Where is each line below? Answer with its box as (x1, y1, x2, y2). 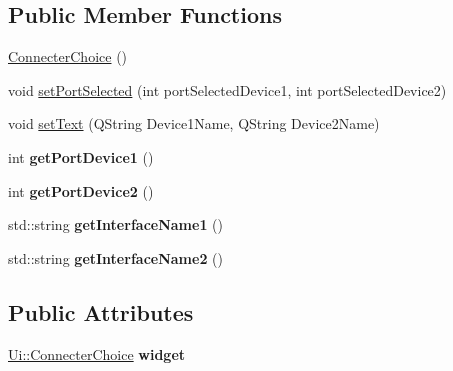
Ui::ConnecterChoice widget (8, 343, 186, 364)
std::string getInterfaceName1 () (8, 214, 223, 235)
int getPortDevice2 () (8, 180, 154, 201)
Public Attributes (8, 296, 194, 327)
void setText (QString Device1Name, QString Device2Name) (8, 113, 380, 134)
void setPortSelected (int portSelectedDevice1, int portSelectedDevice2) (8, 79, 447, 100)
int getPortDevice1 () (8, 146, 154, 167)
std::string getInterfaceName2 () (8, 247, 223, 268)
